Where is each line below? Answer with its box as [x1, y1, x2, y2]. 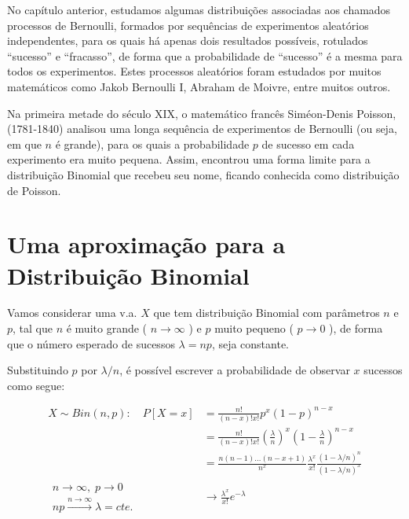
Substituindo [7, 362, 68, 378]
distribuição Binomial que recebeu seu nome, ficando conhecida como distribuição [7, 166, 400, 182]
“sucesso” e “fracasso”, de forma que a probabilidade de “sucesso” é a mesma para [7, 47, 403, 64]
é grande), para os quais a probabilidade [55, 135, 250, 152]
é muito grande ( [66, 320, 148, 337]
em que [7, 135, 42, 152]
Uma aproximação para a [7, 228, 286, 260]
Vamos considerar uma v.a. [7, 304, 137, 321]
